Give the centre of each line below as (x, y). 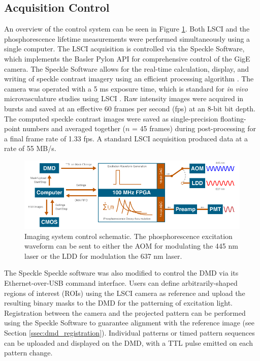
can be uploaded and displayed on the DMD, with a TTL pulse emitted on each (128, 342)
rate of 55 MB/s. (30, 148)
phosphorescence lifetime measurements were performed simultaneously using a (127, 38)
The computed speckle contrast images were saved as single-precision (111, 118)
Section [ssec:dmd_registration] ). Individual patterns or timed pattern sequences (129, 332)
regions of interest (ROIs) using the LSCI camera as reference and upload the (125, 293)
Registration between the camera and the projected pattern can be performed (125, 312)
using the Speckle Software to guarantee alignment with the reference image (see (129, 323)
